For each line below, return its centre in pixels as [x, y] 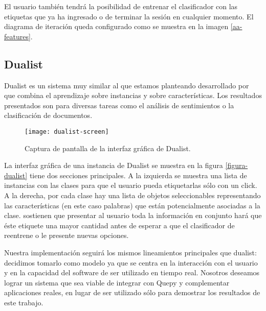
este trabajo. [24, 302]
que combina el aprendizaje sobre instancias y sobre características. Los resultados [133, 95]
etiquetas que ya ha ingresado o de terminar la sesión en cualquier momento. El [129, 16]
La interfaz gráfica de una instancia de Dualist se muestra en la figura [114, 165]
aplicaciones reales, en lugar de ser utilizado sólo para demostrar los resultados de [132, 292]
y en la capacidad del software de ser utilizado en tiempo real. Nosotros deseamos [132, 272]
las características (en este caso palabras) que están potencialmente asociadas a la [132, 205]
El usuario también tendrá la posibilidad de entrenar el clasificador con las [121, 6]
